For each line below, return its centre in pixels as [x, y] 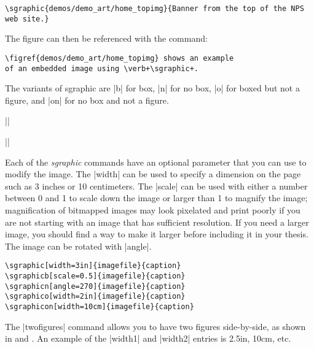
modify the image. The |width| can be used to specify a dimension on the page [153, 174]
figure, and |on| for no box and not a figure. [87, 100]
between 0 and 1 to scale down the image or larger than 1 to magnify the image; [156, 198]
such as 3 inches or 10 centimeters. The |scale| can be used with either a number [156, 186]
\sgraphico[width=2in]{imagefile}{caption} [95, 297]
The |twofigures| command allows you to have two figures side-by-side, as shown [155, 326]
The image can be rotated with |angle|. [78, 246]
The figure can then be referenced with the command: [106, 38]
